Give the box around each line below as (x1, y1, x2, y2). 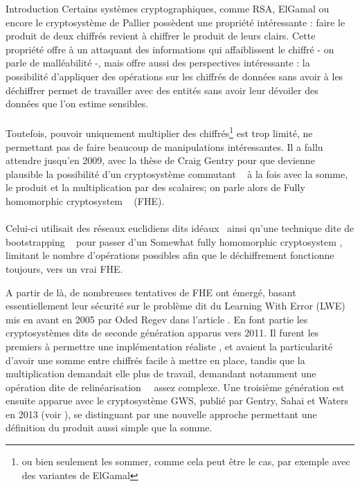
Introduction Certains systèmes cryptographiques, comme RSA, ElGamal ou (6, 1, 330, 15)
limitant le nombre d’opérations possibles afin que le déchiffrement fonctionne (6, 248, 334, 262)
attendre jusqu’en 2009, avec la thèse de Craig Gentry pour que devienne (6, 153, 315, 168)
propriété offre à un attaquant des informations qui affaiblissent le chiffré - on (6, 42, 334, 56)
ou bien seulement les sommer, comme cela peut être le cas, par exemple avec (21, 454, 350, 469)
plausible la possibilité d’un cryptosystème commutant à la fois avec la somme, (6, 166, 348, 181)
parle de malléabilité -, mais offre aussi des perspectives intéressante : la (6, 55, 310, 70)
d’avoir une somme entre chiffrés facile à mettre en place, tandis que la (6, 352, 305, 367)
